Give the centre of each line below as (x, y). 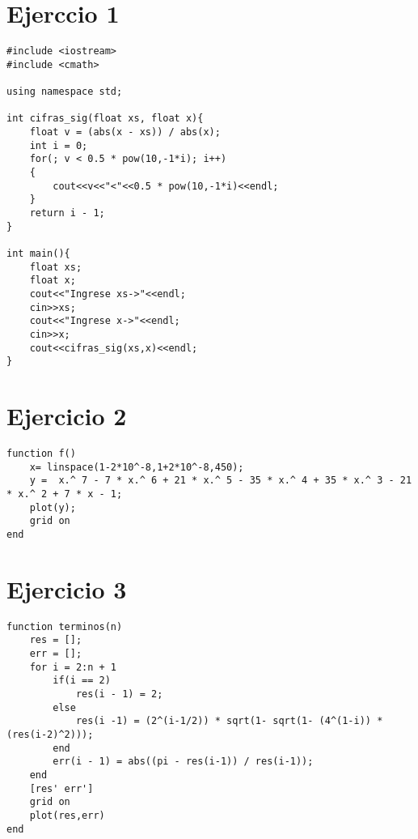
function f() (41, 454)
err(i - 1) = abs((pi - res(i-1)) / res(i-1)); (183, 762)
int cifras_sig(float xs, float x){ (105, 119)
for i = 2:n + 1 (73, 667)
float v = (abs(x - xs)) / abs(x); (125, 132)
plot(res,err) (67, 815)
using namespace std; (65, 92)
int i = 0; (59, 145)
